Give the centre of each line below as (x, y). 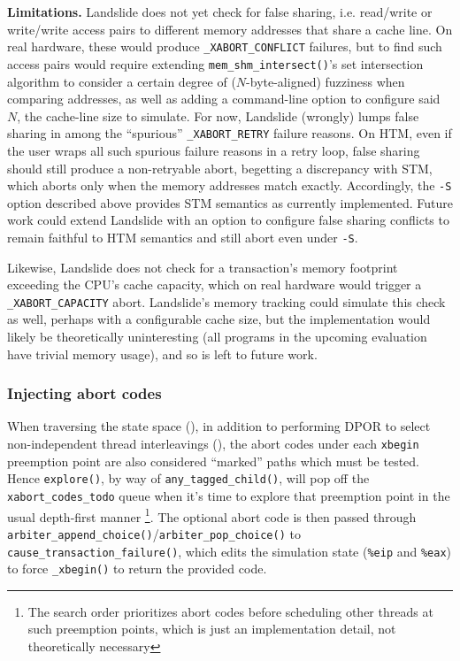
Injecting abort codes (84, 393)
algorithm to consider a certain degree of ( (122, 81)
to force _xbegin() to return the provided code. (137, 569)
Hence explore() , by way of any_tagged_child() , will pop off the (188, 478)
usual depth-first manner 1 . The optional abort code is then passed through (212, 515)
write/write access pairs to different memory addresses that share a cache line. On (230, 29)
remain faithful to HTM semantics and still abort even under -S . (183, 237)
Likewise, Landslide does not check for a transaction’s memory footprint (203, 267)
